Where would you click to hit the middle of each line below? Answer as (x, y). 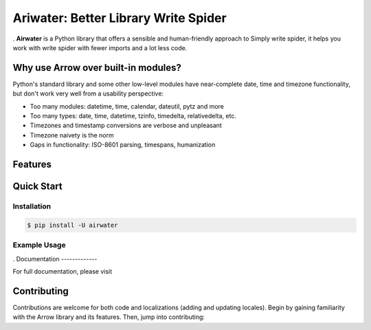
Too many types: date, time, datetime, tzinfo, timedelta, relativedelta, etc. (133, 116)
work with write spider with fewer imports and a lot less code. (100, 47)
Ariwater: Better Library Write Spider (120, 18)
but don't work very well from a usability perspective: (88, 93)
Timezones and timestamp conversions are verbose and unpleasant (126, 125)
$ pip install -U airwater (72, 225)
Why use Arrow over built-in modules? (97, 68)
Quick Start (37, 187)
